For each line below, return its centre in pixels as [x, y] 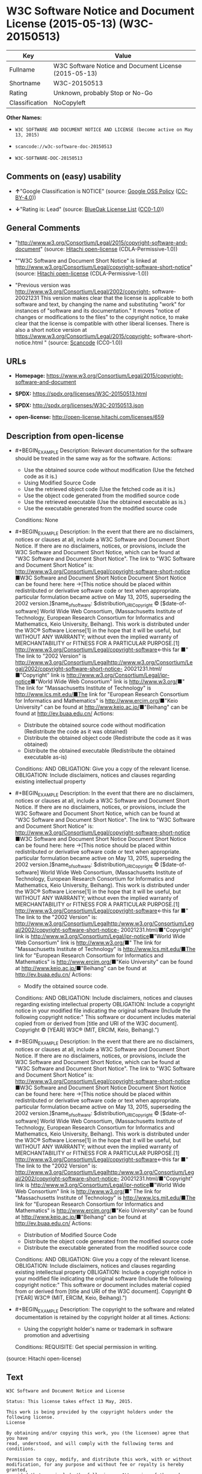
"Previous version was [43, 285]
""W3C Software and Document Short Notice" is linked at [86, 260]
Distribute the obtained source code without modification [95, 725]
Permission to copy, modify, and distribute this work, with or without [99, 1460]
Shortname [25, 83]
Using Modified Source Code [60, 483]
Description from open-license [65, 436]
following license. [31, 1417]
